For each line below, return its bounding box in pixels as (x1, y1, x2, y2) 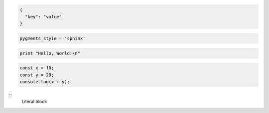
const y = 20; (19, 72, 54, 78)
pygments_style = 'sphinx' (19, 35, 86, 41)
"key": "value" (25, 14, 62, 19)
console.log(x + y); (19, 79, 70, 84)
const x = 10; (19, 65, 54, 71)
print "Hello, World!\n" (19, 50, 81, 56)
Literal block (21, 99, 47, 105)
